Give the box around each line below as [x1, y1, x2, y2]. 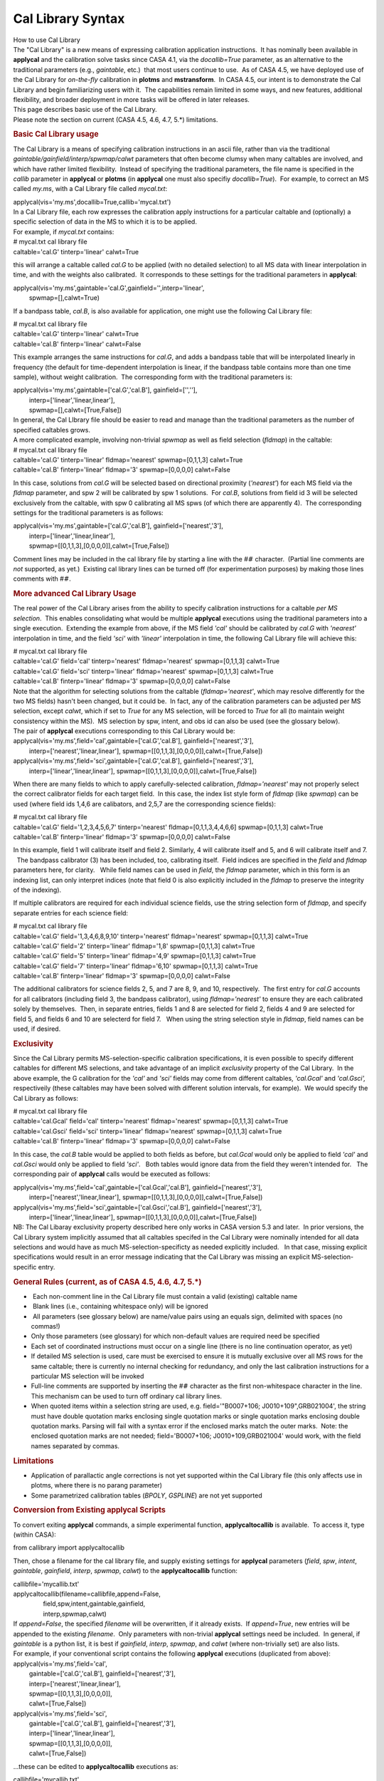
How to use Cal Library [13, 36, 81, 44]
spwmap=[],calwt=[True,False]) [28, 406, 122, 415]
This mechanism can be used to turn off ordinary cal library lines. [31, 1391, 223, 1400]
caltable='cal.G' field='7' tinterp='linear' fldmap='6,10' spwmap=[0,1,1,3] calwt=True [13, 962, 259, 970]
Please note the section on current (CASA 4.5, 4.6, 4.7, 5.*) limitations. [13, 115, 218, 124]
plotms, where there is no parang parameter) [31, 1481, 163, 1490]
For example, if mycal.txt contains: [13, 227, 114, 236]
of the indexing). [13, 886, 62, 894]
